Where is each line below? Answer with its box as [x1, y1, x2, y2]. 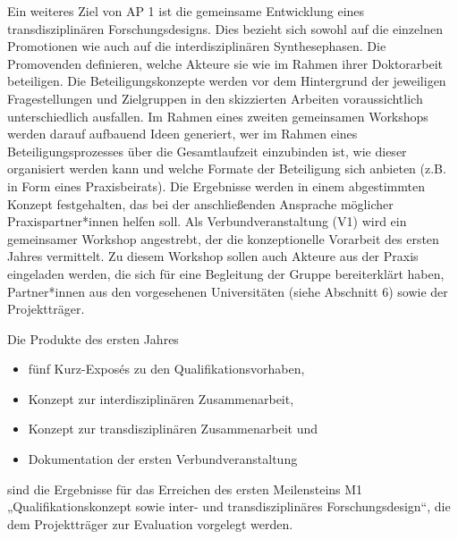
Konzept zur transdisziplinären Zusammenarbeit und [28, 419, 318, 438]
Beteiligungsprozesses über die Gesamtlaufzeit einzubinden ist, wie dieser [7, 141, 407, 160]
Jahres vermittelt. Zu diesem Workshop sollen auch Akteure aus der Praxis [7, 247, 419, 265]
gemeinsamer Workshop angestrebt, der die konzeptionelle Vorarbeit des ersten [7, 229, 439, 248]
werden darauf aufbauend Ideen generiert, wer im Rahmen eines [7, 124, 358, 143]
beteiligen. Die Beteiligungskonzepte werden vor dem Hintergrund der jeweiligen [7, 72, 446, 90]
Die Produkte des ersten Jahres [7, 329, 179, 348]
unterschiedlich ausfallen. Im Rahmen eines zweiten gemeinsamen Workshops [7, 106, 428, 125]
